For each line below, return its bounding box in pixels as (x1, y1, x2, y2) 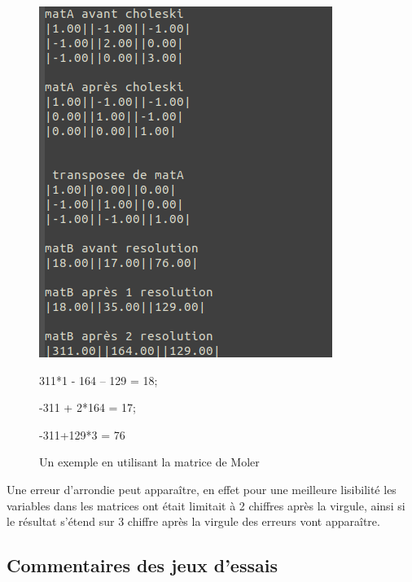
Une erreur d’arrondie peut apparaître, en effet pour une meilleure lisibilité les (7, 480, 397, 497)
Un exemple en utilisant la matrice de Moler (39, 453, 260, 470)
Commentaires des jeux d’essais (7, 553, 278, 578)
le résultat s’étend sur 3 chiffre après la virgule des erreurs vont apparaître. (7, 513, 380, 530)
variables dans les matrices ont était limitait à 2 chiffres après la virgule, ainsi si (7, 497, 405, 514)
